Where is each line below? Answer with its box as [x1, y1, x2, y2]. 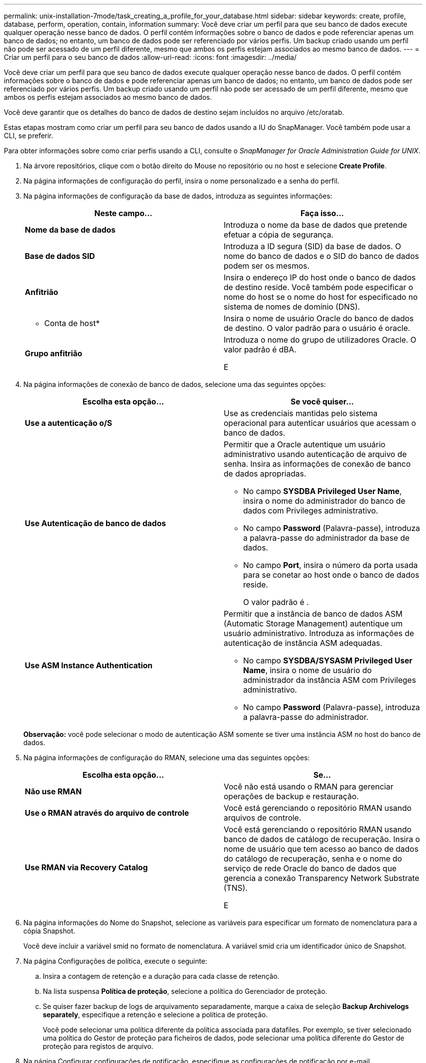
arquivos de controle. [224, 813, 302, 823]
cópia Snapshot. [23, 927, 75, 935]
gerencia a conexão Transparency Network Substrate [224, 873, 420, 883]
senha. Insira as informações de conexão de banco [224, 459, 411, 469]
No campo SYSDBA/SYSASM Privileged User [243, 656, 413, 665]
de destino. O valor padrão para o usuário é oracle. [224, 323, 410, 333]
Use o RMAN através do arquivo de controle [25, 808, 189, 818]
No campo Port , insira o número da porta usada [243, 560, 418, 570]
